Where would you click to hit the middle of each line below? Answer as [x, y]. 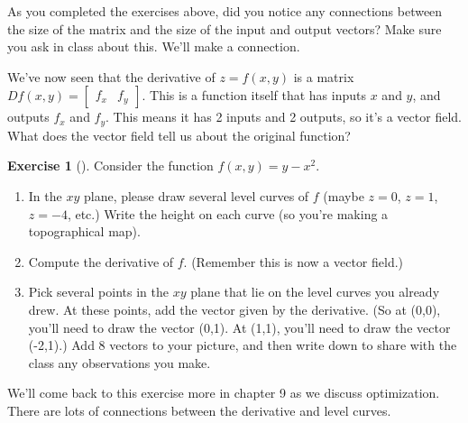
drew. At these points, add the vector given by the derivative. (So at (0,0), [234, 309]
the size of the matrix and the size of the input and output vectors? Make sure [225, 28]
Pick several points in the [98, 292]
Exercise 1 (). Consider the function [110, 166]
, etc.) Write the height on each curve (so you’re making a [228, 213]
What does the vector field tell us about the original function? [179, 135]
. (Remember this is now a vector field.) [294, 261]
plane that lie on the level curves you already [315, 292]
